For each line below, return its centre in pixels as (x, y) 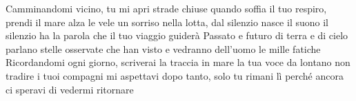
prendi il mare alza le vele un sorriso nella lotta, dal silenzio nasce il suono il (167, 22)
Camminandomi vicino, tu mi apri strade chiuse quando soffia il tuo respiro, (166, 8)
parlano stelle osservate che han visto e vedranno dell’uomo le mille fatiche (163, 48)
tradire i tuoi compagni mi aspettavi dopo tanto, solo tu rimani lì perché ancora (175, 75)
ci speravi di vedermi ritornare (70, 89)
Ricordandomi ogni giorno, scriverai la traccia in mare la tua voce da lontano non (178, 62)
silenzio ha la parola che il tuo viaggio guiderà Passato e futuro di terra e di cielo (177, 35)
